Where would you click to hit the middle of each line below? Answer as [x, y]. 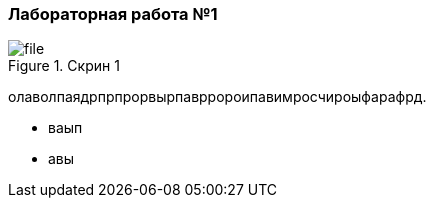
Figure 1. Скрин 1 [64, 66]
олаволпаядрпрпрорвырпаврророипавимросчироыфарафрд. [217, 97]
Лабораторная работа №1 [113, 14]
